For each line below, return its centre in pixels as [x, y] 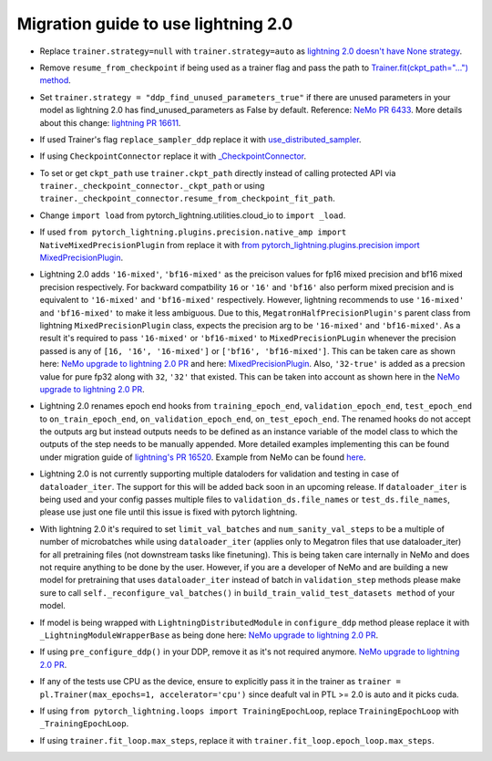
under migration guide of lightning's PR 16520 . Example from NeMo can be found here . [203, 457]
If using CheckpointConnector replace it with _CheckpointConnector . [173, 156]
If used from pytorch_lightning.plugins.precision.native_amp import [193, 232]
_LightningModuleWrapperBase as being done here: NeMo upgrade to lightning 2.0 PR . [209, 635]
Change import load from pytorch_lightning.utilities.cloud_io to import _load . [193, 215]
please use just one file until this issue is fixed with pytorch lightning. [169, 512]
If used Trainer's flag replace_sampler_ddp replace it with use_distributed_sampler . [200, 139]
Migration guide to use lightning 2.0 [155, 24]
